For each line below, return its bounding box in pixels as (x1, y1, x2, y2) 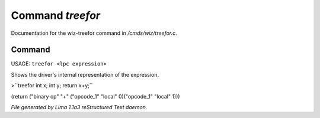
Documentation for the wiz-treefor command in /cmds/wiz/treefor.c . (11, 29, 177, 37)
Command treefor (11, 9, 101, 22)
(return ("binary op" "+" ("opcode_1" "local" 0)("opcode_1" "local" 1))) (11, 93, 180, 100)
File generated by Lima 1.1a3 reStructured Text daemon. (11, 104, 148, 111)
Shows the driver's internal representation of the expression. (11, 71, 159, 78)
